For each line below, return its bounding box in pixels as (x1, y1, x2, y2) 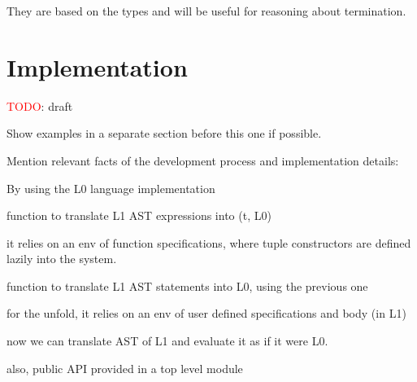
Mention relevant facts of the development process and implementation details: (7, 151, 399, 169)
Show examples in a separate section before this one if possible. (7, 125, 322, 142)
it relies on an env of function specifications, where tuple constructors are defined (7, 234, 411, 251)
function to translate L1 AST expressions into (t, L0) (7, 207, 271, 224)
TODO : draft (7, 97, 73, 114)
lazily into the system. (7, 250, 117, 267)
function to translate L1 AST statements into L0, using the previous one (7, 277, 368, 294)
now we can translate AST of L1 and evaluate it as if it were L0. (7, 332, 328, 349)
